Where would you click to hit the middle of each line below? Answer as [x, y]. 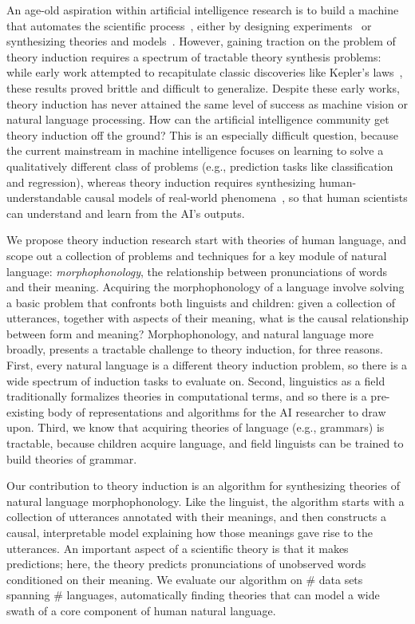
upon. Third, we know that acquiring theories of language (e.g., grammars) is [196, 427]
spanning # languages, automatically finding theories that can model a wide [193, 595]
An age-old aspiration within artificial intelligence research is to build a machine [203, 10]
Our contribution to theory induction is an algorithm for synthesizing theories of [203, 486]
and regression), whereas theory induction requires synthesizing [161, 182]
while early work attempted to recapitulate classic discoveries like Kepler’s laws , [205, 72]
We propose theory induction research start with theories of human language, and [207, 240]
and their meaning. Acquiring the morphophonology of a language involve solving [206, 287]
